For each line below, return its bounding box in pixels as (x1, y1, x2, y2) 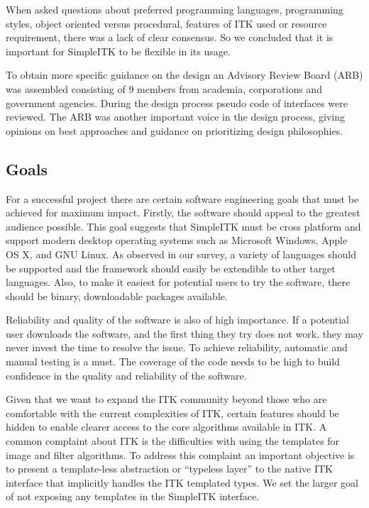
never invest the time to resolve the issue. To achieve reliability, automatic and (6, 340, 348, 355)
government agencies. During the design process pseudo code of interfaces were (6, 95, 348, 110)
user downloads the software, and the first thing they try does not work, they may (6, 326, 363, 341)
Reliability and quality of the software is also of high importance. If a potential (6, 312, 349, 327)
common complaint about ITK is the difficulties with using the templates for (6, 434, 340, 448)
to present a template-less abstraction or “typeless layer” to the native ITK (6, 461, 333, 476)
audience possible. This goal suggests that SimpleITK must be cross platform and (6, 219, 361, 233)
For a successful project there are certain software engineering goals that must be (6, 191, 359, 206)
